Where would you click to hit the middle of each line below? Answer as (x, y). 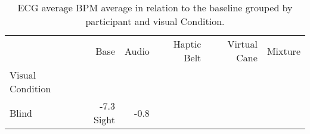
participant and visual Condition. (155, 21)
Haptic (187, 44)
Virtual (242, 44)
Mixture (283, 51)
